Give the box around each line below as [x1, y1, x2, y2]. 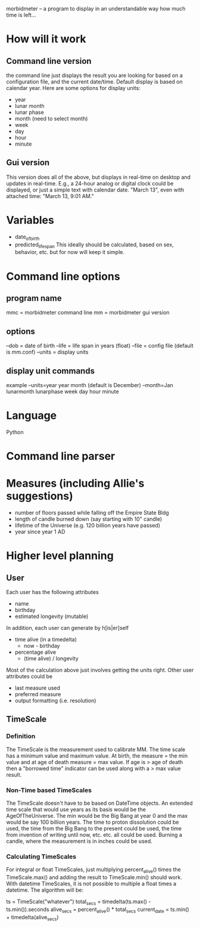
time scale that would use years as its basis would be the [6, 806, 146, 813]
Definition [6, 732, 36, 740]
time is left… [6, 11, 36, 18]
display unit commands [6, 366, 95, 376]
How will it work [6, 32, 86, 46]
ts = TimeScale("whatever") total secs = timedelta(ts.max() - [6, 898, 151, 906]
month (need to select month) [14, 115, 88, 122]
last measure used [14, 684, 61, 691]
